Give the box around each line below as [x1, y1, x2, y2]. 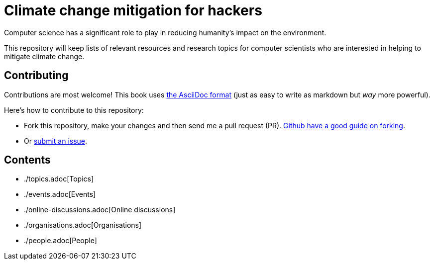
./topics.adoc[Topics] [24, 175, 94, 183]
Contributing [4, 69, 69, 82]
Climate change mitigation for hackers [4, 2, 262, 19]
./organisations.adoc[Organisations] [24, 221, 142, 230]
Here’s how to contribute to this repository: [4, 105, 144, 114]
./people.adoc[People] [24, 236, 97, 245]
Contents [4, 154, 51, 167]
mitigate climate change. [4, 52, 85, 61]
